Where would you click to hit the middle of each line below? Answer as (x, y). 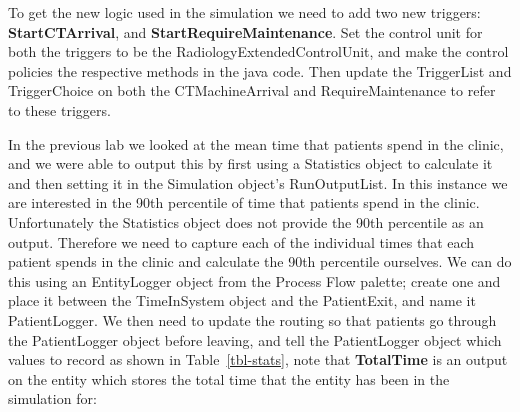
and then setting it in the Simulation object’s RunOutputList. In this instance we (258, 182)
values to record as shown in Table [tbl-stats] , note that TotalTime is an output (258, 359)
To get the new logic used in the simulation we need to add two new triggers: (244, 12)
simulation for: (52, 398)
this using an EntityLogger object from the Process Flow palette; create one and (254, 280)
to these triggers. (59, 109)
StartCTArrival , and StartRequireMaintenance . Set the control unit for (245, 31)
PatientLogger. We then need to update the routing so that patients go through (252, 319)
